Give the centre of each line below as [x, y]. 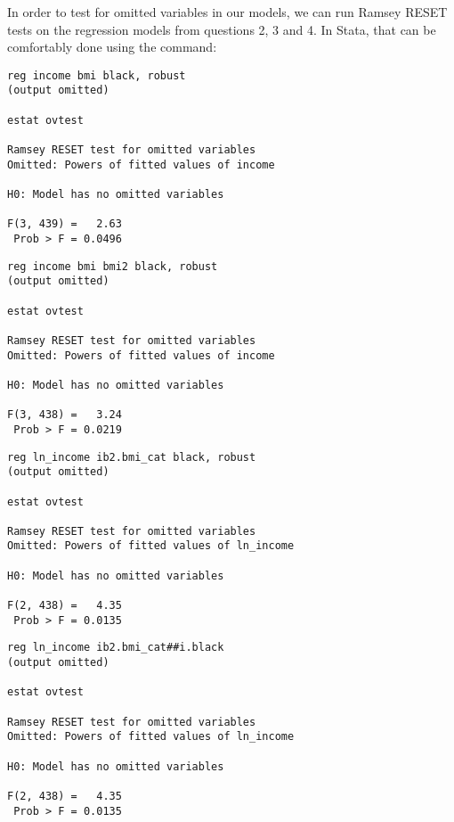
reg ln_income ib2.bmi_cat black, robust [132, 457]
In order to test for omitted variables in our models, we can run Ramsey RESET [227, 12]
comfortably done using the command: [112, 47]
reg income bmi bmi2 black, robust [113, 266]
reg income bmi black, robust [97, 75]
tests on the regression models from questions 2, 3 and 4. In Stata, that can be [222, 29]
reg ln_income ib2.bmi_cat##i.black [116, 648]
